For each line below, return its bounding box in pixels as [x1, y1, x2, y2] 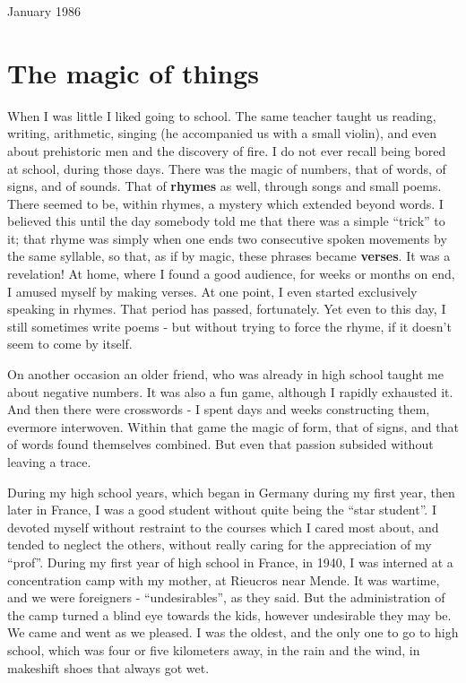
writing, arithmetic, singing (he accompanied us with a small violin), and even [7, 124, 437, 143]
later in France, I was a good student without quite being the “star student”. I [7, 500, 436, 519]
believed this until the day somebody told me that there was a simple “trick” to [7, 212, 445, 230]
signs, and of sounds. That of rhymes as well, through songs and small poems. [7, 177, 442, 195]
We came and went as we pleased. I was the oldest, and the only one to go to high [7, 623, 459, 642]
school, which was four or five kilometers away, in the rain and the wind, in [7, 640, 420, 659]
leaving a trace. [7, 453, 91, 471]
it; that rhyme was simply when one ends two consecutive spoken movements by [7, 229, 447, 247]
